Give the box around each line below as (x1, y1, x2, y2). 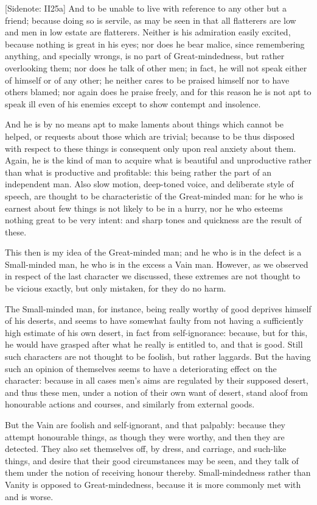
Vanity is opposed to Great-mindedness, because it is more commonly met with (5, 478, 301, 490)
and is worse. (5, 490, 54, 503)
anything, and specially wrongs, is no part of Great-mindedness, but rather (5, 49, 285, 62)
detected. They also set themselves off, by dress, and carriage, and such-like (5, 442, 287, 455)
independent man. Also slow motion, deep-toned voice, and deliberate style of (5, 177, 294, 190)
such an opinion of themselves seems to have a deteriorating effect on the (5, 362, 277, 374)
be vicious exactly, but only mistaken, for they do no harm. (5, 282, 226, 295)
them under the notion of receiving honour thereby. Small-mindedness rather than (5, 466, 311, 479)
